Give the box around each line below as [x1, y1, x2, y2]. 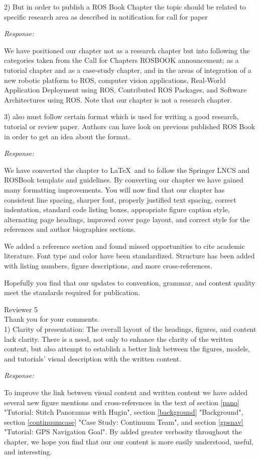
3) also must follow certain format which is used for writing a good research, [4, 111, 239, 122]
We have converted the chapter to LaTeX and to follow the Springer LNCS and [4, 164, 249, 175]
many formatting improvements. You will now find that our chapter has [4, 184, 225, 195]
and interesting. [4, 446, 52, 456]
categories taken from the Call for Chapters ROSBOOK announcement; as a [4, 55, 239, 65]
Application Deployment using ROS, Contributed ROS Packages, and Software [4, 84, 247, 95]
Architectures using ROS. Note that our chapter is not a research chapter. [4, 94, 232, 105]
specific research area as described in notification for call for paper [4, 11, 208, 22]
